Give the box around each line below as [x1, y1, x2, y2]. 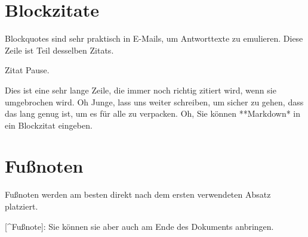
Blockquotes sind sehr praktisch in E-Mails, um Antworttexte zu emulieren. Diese [5, 32, 303, 45]
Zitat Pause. [5, 64, 50, 76]
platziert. [5, 200, 38, 212]
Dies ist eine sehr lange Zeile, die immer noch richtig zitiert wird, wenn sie [5, 83, 276, 96]
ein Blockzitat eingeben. [5, 118, 93, 131]
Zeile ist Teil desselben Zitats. [5, 43, 114, 56]
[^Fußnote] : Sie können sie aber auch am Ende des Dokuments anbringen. [5, 220, 274, 232]
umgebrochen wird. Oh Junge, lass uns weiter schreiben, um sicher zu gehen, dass [5, 95, 304, 108]
